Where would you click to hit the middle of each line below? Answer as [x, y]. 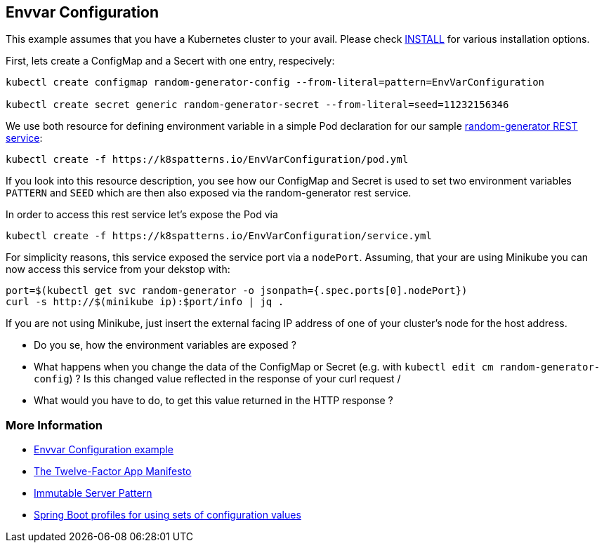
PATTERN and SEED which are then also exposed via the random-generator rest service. [209, 193]
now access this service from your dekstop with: [118, 269]
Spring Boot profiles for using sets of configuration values [168, 515]
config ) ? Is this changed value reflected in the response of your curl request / [217, 379]
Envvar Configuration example [104, 450]
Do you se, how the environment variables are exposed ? [165, 345]
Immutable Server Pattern [93, 493]
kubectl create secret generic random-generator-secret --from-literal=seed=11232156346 [257, 105]
